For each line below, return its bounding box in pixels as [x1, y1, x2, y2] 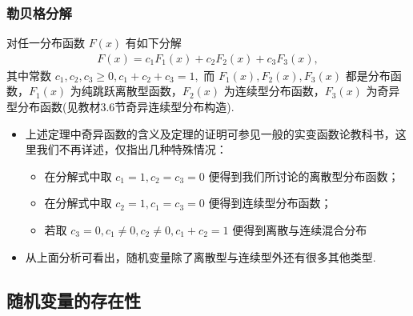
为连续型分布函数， [223, 82, 325, 99]
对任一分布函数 [6, 34, 85, 51]
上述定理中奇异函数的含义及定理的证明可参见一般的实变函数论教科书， [25, 125, 395, 142]
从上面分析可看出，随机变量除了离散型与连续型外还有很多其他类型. [25, 248, 376, 265]
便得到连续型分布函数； [208, 194, 332, 211]
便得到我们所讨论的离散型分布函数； [208, 167, 399, 184]
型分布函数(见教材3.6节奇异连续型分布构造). [6, 98, 235, 115]
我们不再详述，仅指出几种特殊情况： [36, 141, 227, 158]
